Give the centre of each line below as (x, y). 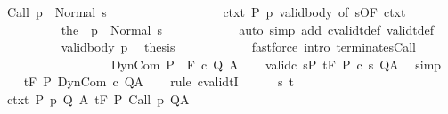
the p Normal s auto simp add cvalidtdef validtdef (247, 29)
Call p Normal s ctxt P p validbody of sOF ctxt (206, 12)
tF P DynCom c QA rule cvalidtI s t (159, 81)
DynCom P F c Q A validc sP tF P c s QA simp (276, 64)
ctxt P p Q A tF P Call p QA (98, 98)
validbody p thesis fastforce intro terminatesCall (238, 47)
